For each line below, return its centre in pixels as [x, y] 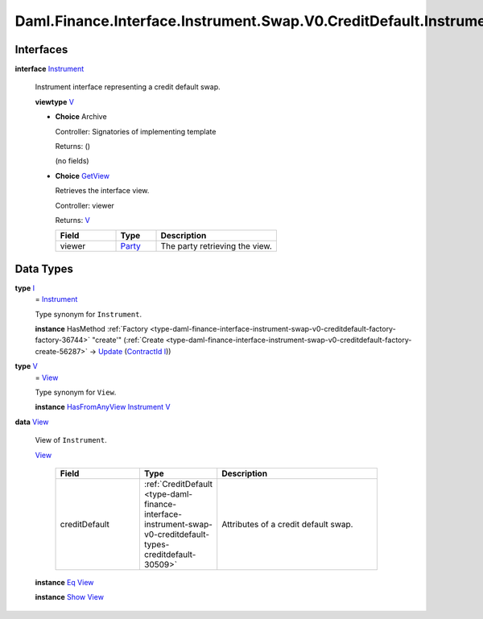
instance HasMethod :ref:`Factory [92, 329]
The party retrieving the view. [217, 246]
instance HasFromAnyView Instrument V [103, 407]
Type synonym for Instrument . [89, 314]
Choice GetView [83, 175]
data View [32, 422]
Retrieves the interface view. [102, 191]
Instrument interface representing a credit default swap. [128, 87]
